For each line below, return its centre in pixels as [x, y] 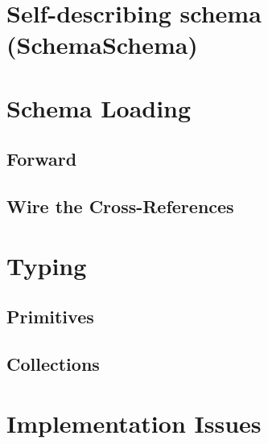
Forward [42, 159]
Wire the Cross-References [120, 206]
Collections [53, 364]
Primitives [50, 317]
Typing [47, 265]
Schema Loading [99, 107]
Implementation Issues [134, 423]
